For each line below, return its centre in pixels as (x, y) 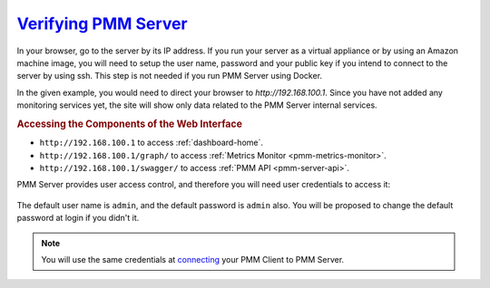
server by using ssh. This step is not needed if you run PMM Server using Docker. (169, 76)
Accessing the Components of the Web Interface (129, 124)
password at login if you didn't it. (78, 218)
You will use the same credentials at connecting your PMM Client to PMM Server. (193, 259)
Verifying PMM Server (102, 24)
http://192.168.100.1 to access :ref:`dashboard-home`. (151, 143)
